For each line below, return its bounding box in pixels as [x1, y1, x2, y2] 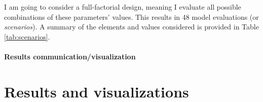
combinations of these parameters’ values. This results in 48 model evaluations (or [4, 11, 259, 22]
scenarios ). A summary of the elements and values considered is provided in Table [4, 21, 259, 32]
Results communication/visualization [4, 51, 136, 61]
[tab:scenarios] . [4, 31, 50, 42]
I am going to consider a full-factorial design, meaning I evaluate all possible [4, 2, 241, 12]
